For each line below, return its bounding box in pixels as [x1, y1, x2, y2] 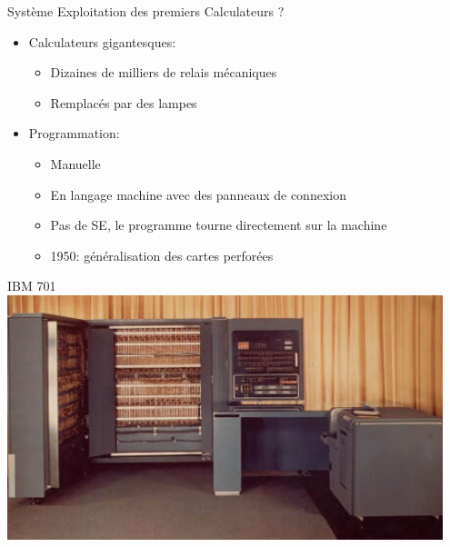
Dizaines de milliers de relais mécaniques [50, 63, 277, 82]
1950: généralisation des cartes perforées [50, 245, 274, 264]
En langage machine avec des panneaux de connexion [50, 184, 346, 204]
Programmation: [28, 124, 120, 143]
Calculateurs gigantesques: [28, 32, 176, 51]
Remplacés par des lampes [50, 93, 197, 112]
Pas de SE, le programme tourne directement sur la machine [50, 215, 387, 234]
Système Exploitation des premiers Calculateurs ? [7, 2, 285, 20]
